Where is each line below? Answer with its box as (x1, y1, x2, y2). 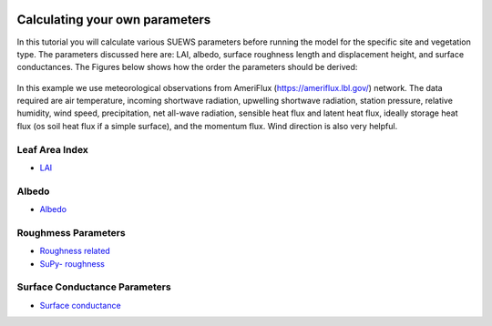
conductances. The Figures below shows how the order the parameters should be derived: (16, 62, 358, 73)
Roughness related (39, 246, 111, 257)
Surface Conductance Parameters (16, 280, 172, 293)
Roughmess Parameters (16, 226, 127, 239)
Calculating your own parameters (16, 12, 211, 27)
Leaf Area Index (16, 143, 88, 156)
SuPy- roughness (39, 258, 105, 269)
